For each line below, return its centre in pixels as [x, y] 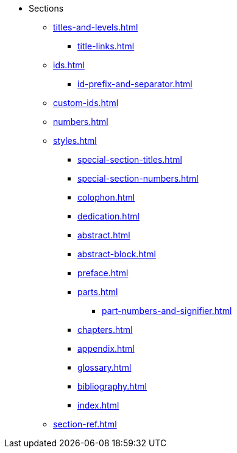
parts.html [98, 292]
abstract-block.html [117, 254]
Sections [46, 8]
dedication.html [108, 216]
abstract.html [104, 235]
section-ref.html [85, 424]
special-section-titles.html [130, 159]
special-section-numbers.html [138, 178]
